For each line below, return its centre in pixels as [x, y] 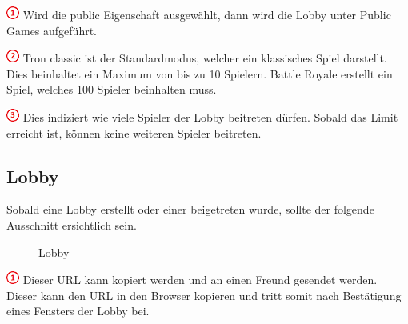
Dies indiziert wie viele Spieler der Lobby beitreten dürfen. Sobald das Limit [210, 116]
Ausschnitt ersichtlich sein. [72, 224]
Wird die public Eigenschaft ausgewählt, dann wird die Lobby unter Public [207, 14]
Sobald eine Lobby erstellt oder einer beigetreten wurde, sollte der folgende [190, 209]
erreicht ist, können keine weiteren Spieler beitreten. [134, 132]
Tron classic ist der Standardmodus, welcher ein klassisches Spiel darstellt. [205, 58]
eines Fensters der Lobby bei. [78, 311]
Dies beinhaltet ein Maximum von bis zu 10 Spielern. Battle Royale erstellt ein [200, 73]
